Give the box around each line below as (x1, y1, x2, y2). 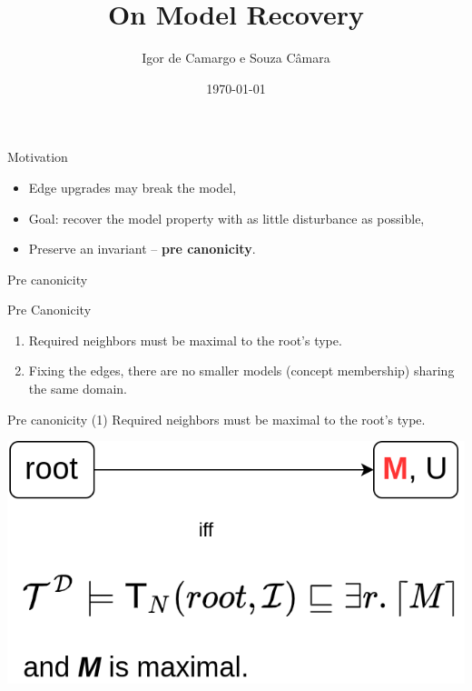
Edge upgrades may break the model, (28, 177, 237, 196)
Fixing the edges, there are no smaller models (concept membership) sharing (28, 361, 455, 380)
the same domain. (28, 379, 127, 398)
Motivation (7, 147, 68, 166)
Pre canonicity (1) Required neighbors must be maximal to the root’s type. (7, 409, 426, 428)
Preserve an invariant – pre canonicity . (28, 239, 256, 258)
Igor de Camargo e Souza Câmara (142, 48, 330, 67)
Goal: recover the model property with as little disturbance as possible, (28, 208, 425, 227)
